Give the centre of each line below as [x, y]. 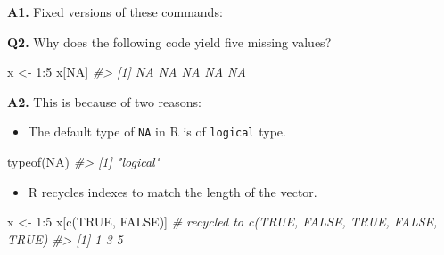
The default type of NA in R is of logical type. [157, 132]
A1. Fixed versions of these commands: [115, 12]
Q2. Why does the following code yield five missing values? [169, 41]
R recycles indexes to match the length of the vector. [173, 191]
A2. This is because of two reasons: [104, 101]
